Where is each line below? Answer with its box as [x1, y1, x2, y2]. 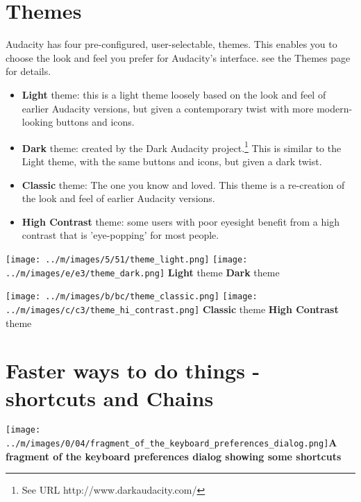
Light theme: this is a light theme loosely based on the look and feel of [22, 87, 326, 101]
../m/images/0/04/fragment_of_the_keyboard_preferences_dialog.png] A [6, 435, 337, 450]
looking [22, 115, 53, 129]
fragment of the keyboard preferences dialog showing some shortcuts [6, 449, 342, 463]
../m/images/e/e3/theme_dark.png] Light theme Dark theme [6, 265, 280, 279]
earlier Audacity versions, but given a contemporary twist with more [22, 101, 314, 115]
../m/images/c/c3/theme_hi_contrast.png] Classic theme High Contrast [6, 301, 339, 316]
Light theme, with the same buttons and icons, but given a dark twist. [22, 153, 322, 168]
